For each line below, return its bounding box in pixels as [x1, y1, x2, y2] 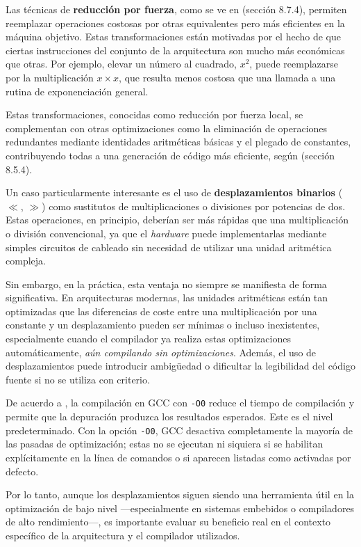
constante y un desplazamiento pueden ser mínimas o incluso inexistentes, [6, 317, 320, 332]
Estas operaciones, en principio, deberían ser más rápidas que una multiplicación [6, 212, 349, 227]
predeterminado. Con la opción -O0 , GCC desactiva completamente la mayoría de [6, 422, 353, 437]
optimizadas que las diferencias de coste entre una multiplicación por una [6, 303, 317, 318]
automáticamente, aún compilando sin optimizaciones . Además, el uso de [6, 344, 317, 359]
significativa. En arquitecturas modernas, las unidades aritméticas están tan [6, 290, 328, 305]
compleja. [6, 253, 46, 268]
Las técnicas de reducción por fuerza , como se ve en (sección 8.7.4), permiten [6, 2, 347, 16]
